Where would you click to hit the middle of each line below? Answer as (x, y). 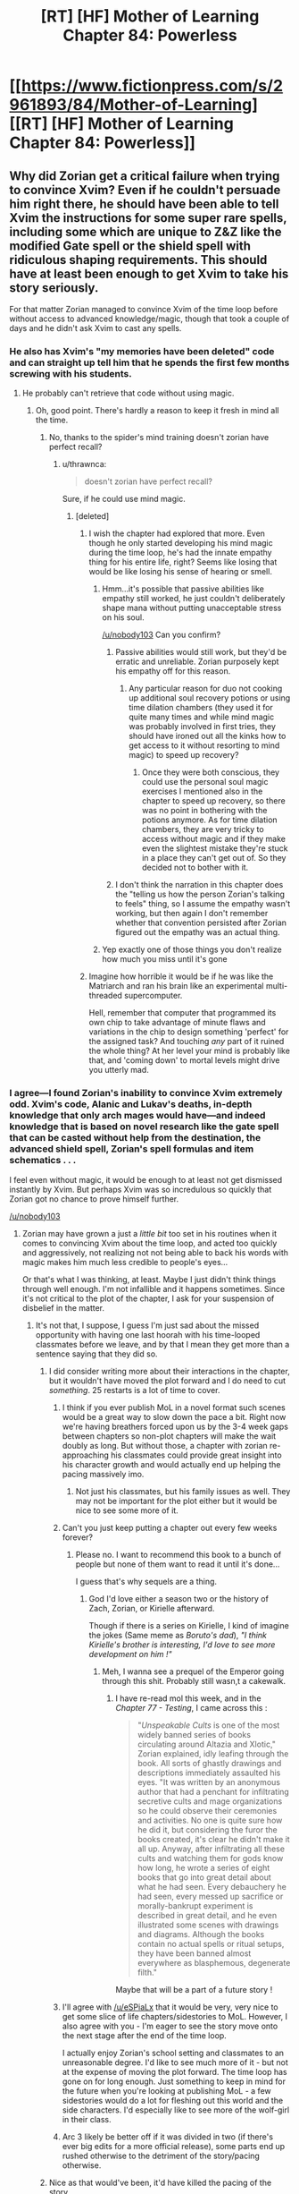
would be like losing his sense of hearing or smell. (180, 572)
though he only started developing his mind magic (181, 543)
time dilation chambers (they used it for (201, 708)
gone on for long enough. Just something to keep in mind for (174, 2081)
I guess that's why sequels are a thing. (146, 1581)
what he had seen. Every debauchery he (212, 1886)
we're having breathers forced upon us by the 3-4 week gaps (175, 1426)
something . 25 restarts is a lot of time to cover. (134, 1390)
